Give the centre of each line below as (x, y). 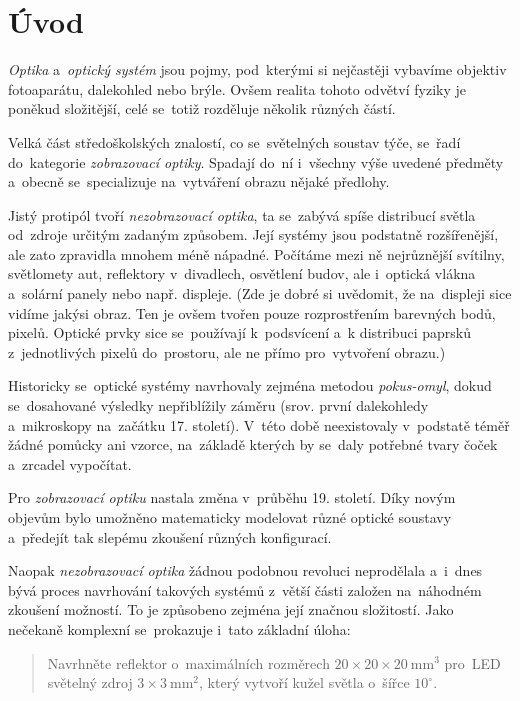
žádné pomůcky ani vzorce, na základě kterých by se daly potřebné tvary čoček (253, 444)
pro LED (472, 662)
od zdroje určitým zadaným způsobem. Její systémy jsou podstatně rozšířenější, (253, 234)
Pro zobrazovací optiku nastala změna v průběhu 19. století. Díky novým (232, 497)
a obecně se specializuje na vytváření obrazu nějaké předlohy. (199, 181)
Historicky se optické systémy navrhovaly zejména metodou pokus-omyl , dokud (250, 385)
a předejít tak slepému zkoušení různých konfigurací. (170, 536)
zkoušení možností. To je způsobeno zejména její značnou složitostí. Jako (231, 609)
